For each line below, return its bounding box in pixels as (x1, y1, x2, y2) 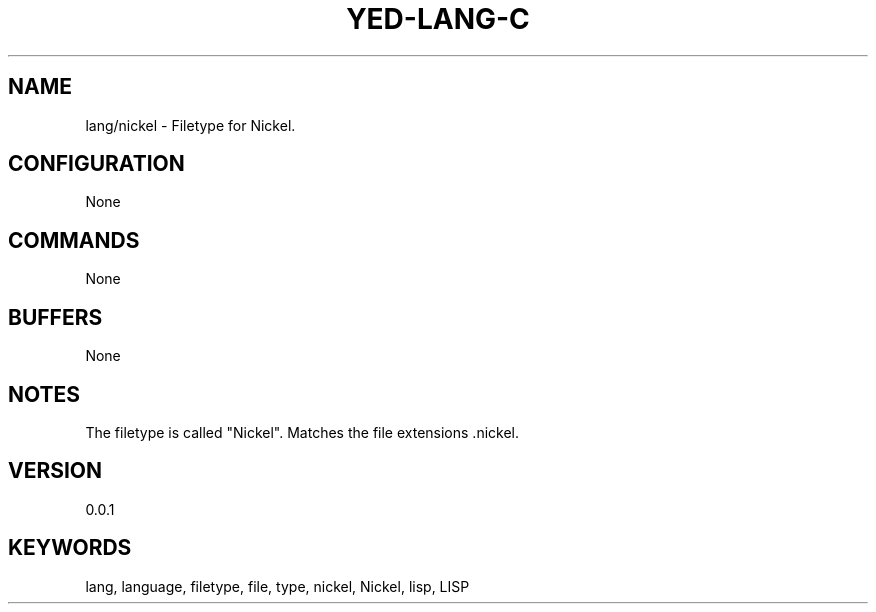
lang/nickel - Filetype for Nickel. (85, 116, 296, 134)
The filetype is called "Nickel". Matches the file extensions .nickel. (85, 423, 520, 441)
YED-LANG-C (346, 2, 530, 36)
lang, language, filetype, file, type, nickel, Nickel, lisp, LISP (85, 577, 470, 595)
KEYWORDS (8, 535, 132, 561)
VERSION (8, 458, 103, 484)
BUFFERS (8, 304, 103, 330)
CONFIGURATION (8, 151, 185, 177)
